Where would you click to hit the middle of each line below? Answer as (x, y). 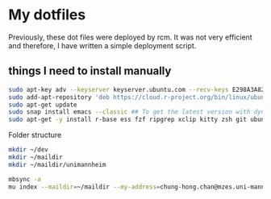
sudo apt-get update (43, 105)
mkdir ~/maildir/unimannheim (57, 164)
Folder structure (35, 135)
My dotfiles (47, 15)
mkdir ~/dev (28, 150)
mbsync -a (25, 179)
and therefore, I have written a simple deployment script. (102, 45)
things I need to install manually (90, 71)
